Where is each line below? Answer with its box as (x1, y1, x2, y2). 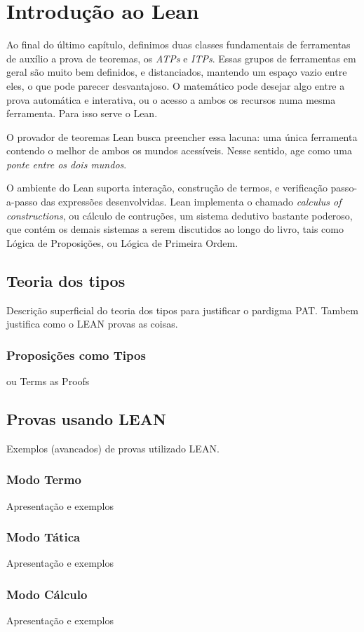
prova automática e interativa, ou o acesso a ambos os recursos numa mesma (6, 92, 336, 107)
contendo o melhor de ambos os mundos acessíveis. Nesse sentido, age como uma (6, 143, 352, 158)
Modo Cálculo (6, 585, 88, 603)
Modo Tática (6, 528, 81, 546)
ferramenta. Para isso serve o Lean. (6, 106, 158, 121)
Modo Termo (6, 471, 81, 488)
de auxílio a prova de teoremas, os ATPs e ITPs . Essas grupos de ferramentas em (6, 51, 356, 65)
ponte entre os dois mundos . (6, 156, 127, 171)
